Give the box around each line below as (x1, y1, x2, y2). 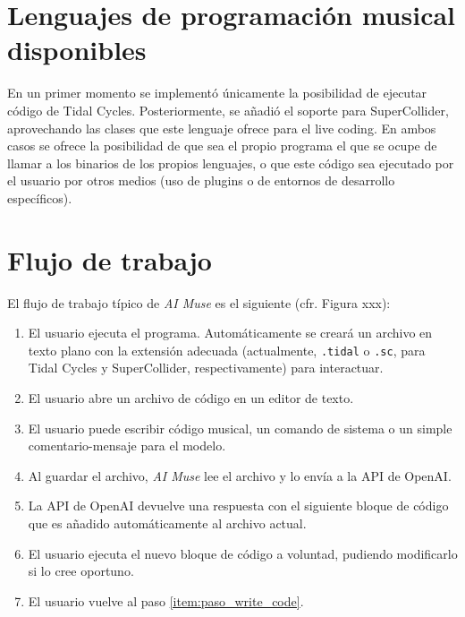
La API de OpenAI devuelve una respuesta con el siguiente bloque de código (28, 496, 449, 515)
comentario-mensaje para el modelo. (28, 436, 226, 455)
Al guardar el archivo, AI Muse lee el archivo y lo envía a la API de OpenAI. (28, 466, 452, 484)
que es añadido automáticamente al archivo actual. (28, 514, 307, 532)
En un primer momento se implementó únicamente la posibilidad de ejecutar (7, 83, 427, 102)
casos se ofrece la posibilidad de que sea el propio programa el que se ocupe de (7, 136, 437, 155)
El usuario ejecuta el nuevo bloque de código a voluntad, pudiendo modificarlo (28, 544, 458, 562)
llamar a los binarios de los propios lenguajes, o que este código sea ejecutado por (7, 153, 454, 172)
